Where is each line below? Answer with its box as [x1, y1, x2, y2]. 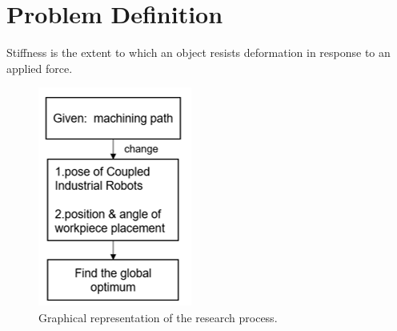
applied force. [6, 59, 73, 76]
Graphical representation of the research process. [38, 309, 278, 325]
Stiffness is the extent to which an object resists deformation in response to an [6, 44, 391, 61]
